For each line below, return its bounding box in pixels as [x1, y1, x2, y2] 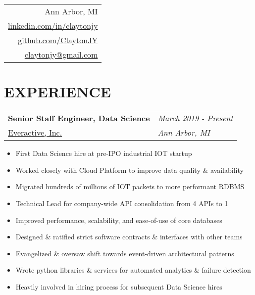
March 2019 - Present [157, 112, 233, 124]
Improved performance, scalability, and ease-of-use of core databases [15, 215, 222, 225]
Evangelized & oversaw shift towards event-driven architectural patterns [15, 248, 234, 258]
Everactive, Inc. [8, 127, 62, 139]
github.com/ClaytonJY [18, 34, 98, 46]
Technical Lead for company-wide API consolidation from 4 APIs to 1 [15, 198, 228, 208]
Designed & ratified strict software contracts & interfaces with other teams [15, 231, 243, 242]
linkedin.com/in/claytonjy [8, 20, 98, 31]
